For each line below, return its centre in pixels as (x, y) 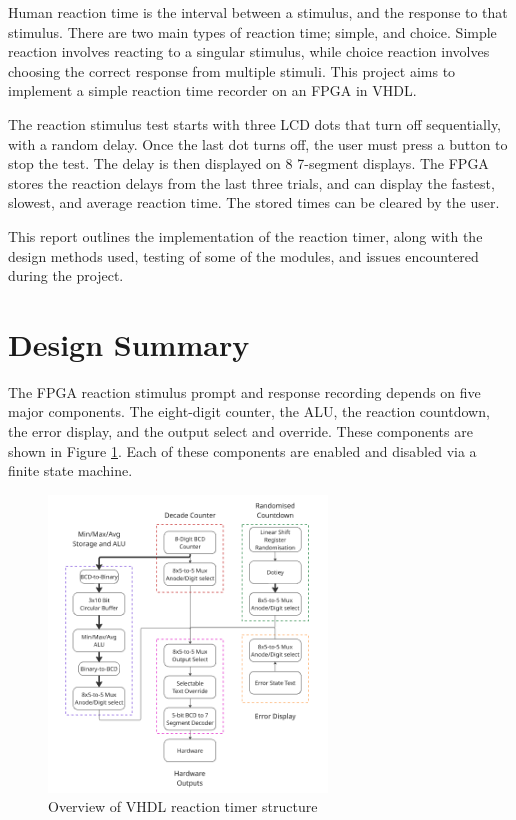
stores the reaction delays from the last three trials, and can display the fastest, (251, 182)
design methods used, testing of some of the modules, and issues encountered (243, 255)
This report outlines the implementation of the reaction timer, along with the (245, 235)
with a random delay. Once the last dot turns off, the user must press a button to (258, 143)
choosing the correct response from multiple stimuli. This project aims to (232, 70)
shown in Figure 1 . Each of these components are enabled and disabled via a (242, 450)
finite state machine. (70, 470)
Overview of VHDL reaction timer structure (183, 806)
